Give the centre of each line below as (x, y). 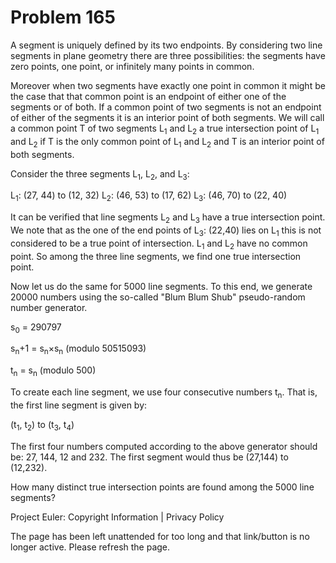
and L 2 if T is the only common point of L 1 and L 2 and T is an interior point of (167, 142)
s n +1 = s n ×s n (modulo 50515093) (78, 349)
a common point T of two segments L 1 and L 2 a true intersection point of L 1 (165, 129)
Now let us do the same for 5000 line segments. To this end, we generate (161, 286)
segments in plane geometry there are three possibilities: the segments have (168, 55)
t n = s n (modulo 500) (53, 371)
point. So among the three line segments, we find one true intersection (156, 256)
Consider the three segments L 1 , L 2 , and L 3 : (100, 174)
